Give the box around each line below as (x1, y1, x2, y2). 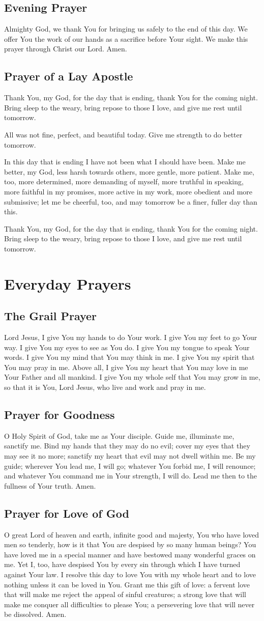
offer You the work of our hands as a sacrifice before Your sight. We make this (4, 33, 248, 44)
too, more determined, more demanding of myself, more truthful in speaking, (4, 176, 244, 187)
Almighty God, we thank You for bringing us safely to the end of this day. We (4, 23, 248, 34)
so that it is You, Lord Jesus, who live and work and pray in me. (4, 382, 206, 392)
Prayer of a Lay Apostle (4, 68, 133, 84)
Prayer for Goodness (4, 407, 115, 422)
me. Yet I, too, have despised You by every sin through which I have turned (4, 559, 241, 570)
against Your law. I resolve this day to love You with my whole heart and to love (4, 569, 256, 579)
